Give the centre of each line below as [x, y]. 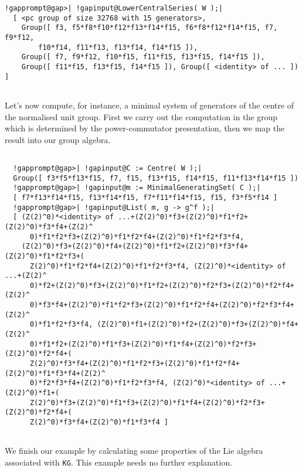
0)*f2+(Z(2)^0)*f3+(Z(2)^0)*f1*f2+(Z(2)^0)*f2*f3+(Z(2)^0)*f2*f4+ [162, 285]
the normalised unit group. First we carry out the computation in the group [141, 116]
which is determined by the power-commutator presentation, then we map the [145, 128]
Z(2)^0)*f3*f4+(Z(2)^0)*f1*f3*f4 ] [99, 422]
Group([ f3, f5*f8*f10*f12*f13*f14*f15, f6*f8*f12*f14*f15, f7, [149, 28]
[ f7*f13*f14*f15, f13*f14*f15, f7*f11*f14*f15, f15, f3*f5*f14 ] [145, 197]
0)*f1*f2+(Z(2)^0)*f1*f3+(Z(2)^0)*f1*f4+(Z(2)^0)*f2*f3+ [143, 344]
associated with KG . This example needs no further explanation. [119, 462]
